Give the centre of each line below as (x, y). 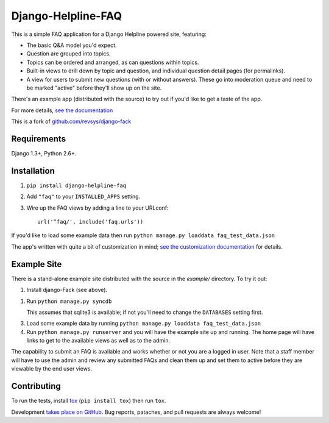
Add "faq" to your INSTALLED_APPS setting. (83, 197)
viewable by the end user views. (52, 369)
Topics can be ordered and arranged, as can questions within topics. (113, 62)
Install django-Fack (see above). (67, 290)
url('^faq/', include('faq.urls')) (90, 222)
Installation (33, 171)
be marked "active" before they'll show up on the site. (94, 88)
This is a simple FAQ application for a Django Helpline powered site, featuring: (109, 34)
